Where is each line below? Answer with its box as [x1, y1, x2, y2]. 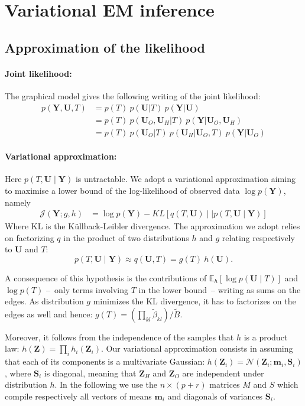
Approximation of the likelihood [5, 38, 206, 56]
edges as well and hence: [5, 307, 93, 320]
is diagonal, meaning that [44, 366, 137, 379]
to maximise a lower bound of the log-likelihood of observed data [5, 184, 240, 197]
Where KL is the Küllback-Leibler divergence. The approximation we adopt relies [5, 220, 300, 232]
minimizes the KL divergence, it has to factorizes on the [93, 295, 296, 307]
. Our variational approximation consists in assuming [101, 342, 293, 355]
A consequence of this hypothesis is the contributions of [5, 272, 207, 284]
